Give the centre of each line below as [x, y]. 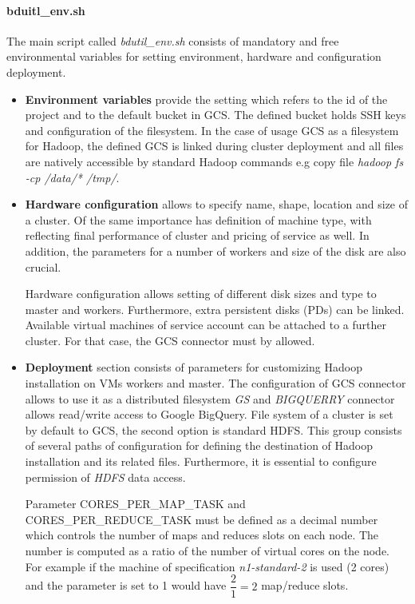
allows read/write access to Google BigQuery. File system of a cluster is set [209, 414]
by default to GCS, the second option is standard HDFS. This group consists [213, 429]
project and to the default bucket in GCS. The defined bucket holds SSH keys [215, 115]
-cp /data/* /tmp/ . [72, 177]
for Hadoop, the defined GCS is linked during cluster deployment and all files [214, 146]
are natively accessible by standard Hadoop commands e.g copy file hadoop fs [214, 161]
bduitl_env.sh [46, 10]
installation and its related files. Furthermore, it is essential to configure [201, 461]
